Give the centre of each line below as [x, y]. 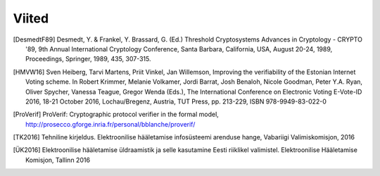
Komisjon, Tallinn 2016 [58, 160]
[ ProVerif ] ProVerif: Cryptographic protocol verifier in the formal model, [116, 114]
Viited [31, 18]
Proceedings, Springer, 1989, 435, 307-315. [88, 59]
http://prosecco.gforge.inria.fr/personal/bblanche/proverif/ [110, 124]
